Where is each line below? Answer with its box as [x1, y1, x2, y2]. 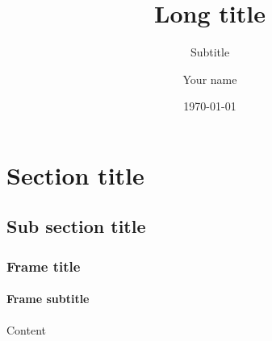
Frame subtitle [6, 290, 90, 307]
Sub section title [6, 214, 146, 239]
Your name [182, 70, 237, 87]
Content [6, 321, 46, 338]
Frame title [6, 256, 81, 276]
